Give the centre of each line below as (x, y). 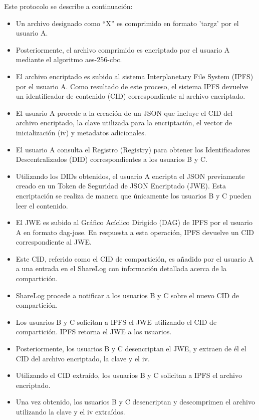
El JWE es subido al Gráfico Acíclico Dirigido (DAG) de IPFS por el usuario (134, 222)
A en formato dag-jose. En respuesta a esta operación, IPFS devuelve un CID (135, 232)
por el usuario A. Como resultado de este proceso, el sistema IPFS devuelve (132, 86)
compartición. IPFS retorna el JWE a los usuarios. (94, 332)
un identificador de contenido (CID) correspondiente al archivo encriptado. (131, 96)
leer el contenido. (42, 205)
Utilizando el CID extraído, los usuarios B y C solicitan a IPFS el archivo (129, 375)
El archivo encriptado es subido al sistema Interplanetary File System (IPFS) (135, 76)
